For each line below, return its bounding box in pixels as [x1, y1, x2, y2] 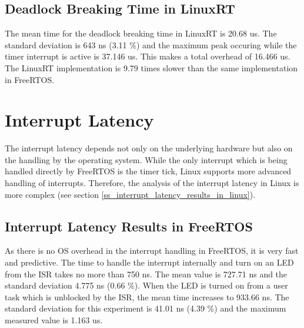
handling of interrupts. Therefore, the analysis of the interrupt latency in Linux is [5, 177, 299, 189]
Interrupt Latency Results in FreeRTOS [5, 217, 253, 235]
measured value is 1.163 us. [5, 314, 103, 326]
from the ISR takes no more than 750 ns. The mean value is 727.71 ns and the [5, 267, 288, 280]
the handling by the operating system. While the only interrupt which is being [5, 153, 288, 165]
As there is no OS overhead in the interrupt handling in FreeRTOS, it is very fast [5, 244, 299, 257]
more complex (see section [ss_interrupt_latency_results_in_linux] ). [5, 188, 256, 200]
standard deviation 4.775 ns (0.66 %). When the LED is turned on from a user [5, 279, 288, 291]
